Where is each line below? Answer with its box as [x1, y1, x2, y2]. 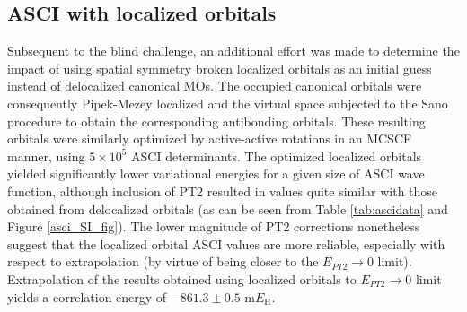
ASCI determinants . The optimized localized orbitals [131, 146, 422, 165]
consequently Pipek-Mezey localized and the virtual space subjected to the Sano [7, 93, 448, 112]
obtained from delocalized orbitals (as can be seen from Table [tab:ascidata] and [7, 199, 448, 218]
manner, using [7, 146, 85, 165]
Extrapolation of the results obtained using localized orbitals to [7, 269, 357, 288]
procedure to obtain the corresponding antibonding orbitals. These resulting [7, 111, 426, 130]
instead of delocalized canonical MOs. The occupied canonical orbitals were [7, 76, 422, 95]
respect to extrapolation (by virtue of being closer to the [7, 252, 319, 271]
